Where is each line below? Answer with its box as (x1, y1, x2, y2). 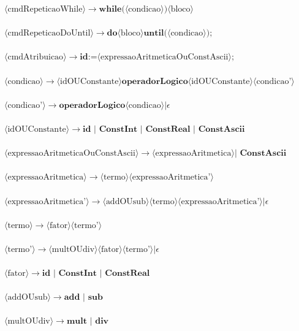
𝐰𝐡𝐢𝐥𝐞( (99, 5, 125, 13)
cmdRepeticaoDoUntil (7, 29, 91, 38)
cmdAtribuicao (7, 53, 64, 62)
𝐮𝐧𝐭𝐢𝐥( (143, 29, 167, 38)
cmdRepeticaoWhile (7, 5, 83, 13)
